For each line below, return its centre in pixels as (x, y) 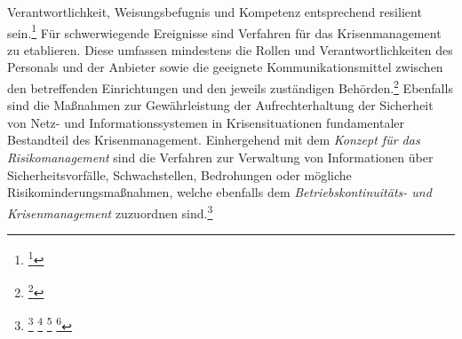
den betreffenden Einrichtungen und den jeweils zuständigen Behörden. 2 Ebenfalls (230, 87)
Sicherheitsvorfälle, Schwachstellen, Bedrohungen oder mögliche (179, 174)
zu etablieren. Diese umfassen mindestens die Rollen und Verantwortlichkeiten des (230, 49)
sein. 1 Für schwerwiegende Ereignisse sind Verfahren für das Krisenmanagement (224, 31)
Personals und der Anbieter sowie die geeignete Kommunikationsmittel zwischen (225, 67)
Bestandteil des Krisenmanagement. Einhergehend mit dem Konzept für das (214, 140)
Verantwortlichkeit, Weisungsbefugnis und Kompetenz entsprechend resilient (215, 12)
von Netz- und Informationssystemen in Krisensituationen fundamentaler (206, 122)
